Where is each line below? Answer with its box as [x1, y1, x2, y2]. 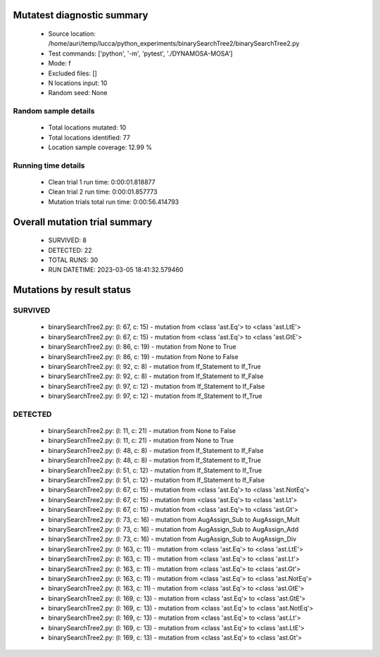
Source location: [48, 30, 96, 38]
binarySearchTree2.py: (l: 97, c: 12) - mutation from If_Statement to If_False [48, 382, 265, 390]
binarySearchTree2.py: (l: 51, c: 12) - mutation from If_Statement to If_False [48, 476, 265, 484]
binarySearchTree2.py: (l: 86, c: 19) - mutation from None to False [48, 352, 239, 361]
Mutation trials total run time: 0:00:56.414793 [48, 197, 179, 206]
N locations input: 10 [48, 78, 108, 87]
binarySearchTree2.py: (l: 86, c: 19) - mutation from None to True [48, 342, 236, 351]
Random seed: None [48, 89, 108, 97]
